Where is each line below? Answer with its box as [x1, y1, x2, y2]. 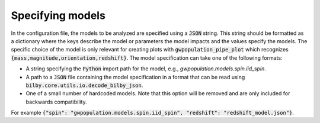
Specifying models [11, 9, 106, 22]
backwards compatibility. [25, 98, 87, 105]
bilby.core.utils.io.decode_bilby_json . [25, 82, 143, 89]
